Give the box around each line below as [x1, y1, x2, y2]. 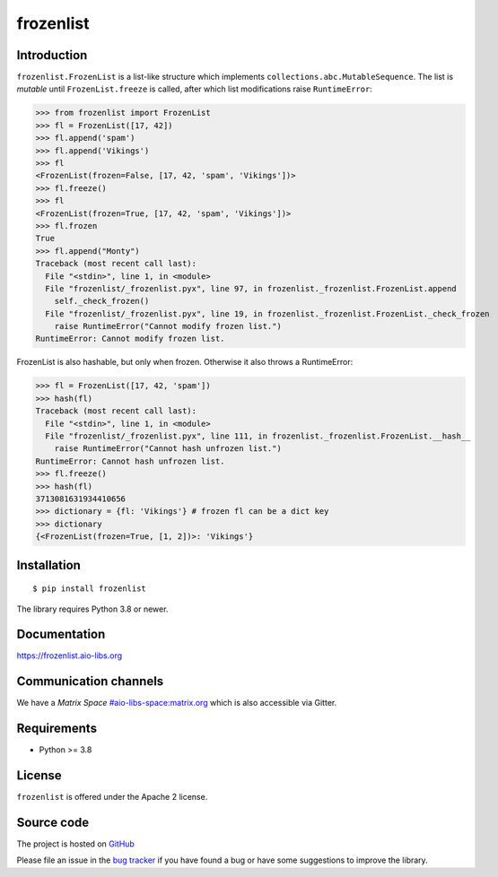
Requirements [16, 721, 98, 736]
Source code [16, 814, 90, 829]
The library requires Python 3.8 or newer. [16, 603, 169, 614]
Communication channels [16, 673, 164, 690]
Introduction [16, 48, 88, 63]
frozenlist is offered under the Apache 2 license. [16, 792, 208, 803]
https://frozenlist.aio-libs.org [16, 650, 123, 661]
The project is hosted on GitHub [16, 838, 135, 849]
